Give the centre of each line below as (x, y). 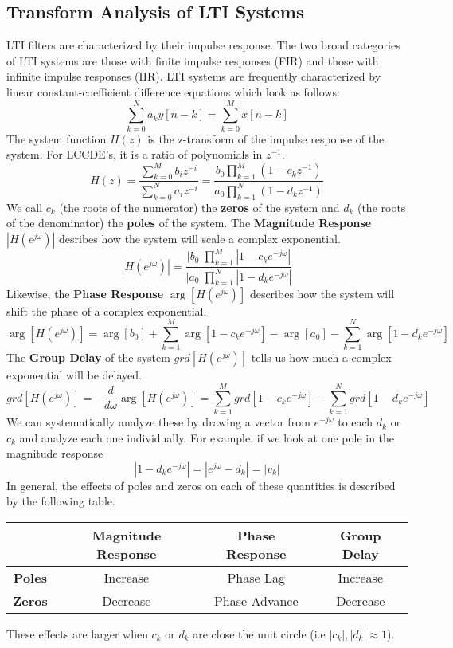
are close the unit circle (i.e (259, 634)
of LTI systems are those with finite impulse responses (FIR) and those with (193, 60)
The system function (57, 138)
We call (25, 207)
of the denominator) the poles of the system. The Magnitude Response (189, 223)
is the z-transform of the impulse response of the (266, 138)
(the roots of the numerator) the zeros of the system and (199, 207)
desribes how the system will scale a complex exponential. (200, 238)
